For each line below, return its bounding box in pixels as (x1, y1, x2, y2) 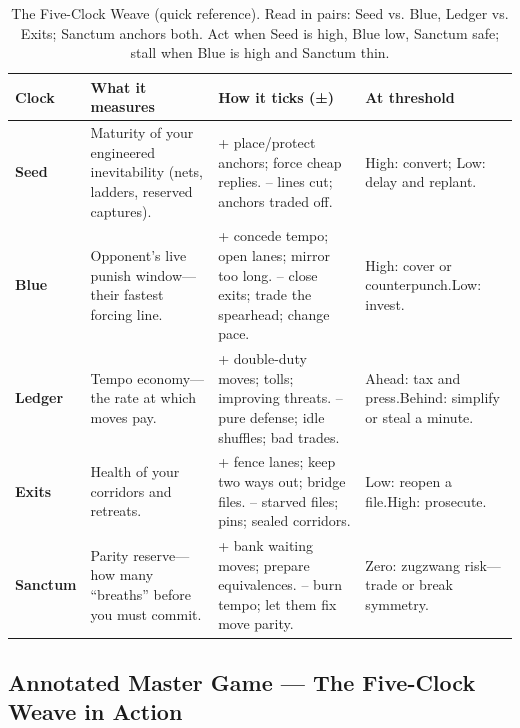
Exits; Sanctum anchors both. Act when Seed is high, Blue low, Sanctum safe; (20, 22, 500, 43)
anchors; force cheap (218, 151, 342, 172)
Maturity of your (90, 122, 194, 143)
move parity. (218, 613, 294, 634)
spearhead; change (218, 303, 330, 324)
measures (90, 96, 155, 117)
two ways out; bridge (218, 471, 346, 492)
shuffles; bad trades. (218, 426, 340, 447)
